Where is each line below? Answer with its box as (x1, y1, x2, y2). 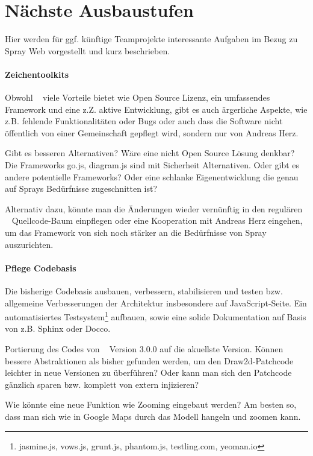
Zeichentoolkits (5, 68, 69, 80)
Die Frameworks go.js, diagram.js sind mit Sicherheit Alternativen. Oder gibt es (5, 159, 300, 171)
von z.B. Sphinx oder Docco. (5, 322, 111, 335)
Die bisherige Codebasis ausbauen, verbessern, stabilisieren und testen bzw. (5, 285, 283, 297)
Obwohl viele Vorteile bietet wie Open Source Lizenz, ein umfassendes (5, 91, 270, 104)
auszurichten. (5, 238, 54, 250)
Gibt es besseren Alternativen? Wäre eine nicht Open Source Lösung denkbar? (5, 147, 295, 159)
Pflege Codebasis (5, 261, 76, 274)
